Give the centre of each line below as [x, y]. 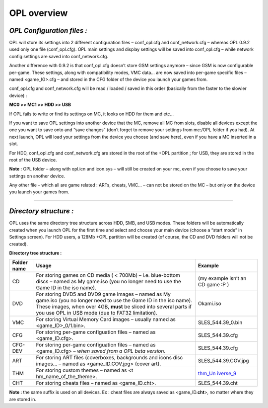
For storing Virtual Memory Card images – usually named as [106, 320]
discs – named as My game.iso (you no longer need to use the [108, 282]
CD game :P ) [213, 285]
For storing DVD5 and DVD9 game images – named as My [103, 294]
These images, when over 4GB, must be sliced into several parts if [114, 307]
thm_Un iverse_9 [217, 374]
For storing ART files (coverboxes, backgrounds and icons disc [109, 358]
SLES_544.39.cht [218, 383]
